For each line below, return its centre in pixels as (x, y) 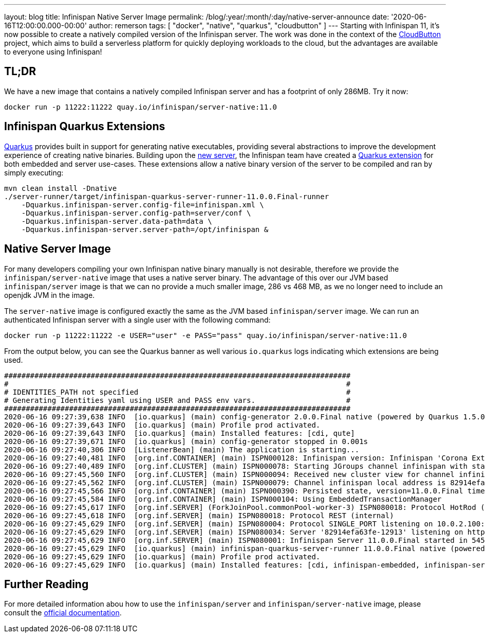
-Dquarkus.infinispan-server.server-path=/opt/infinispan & (145, 229)
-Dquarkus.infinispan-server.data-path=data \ (117, 221)
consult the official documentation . (63, 613)
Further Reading (46, 584)
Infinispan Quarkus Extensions (85, 127)
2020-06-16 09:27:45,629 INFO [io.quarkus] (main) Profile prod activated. (162, 556)
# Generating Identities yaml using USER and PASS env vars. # (178, 400)
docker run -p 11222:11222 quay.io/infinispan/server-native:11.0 (141, 107)
